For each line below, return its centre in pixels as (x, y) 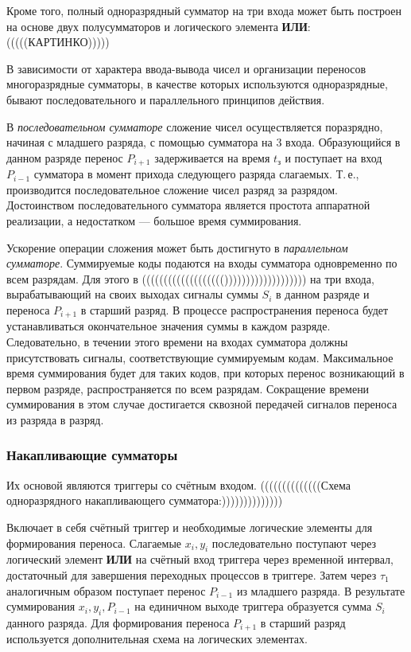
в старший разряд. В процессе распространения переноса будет (235, 309)
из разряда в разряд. (55, 419)
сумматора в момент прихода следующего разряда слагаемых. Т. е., (196, 174)
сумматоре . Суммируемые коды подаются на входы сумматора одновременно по (202, 263)
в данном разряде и (322, 294)
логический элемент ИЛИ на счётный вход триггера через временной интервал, (200, 559)
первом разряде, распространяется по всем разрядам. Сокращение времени (188, 388)
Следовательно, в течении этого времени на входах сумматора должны (177, 342)
